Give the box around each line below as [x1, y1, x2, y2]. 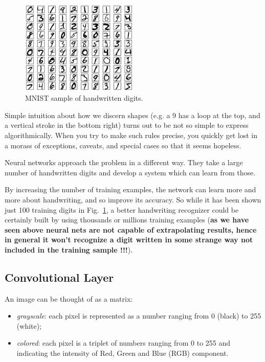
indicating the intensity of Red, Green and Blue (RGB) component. [16, 348, 229, 358]
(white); [16, 320, 42, 331]
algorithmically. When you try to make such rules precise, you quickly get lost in [5, 129, 257, 140]
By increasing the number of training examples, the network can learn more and [5, 184, 256, 195]
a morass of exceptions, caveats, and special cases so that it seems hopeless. [5, 140, 241, 150]
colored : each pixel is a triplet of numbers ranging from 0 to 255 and [16, 337, 231, 348]
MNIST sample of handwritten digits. [25, 93, 143, 103]
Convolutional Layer [5, 269, 114, 285]
